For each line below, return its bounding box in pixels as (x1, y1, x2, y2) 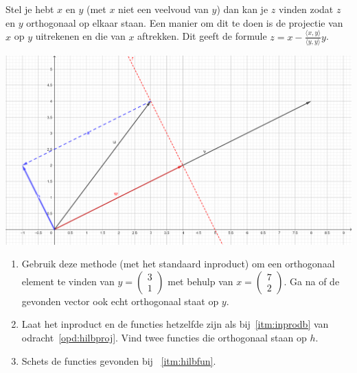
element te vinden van (21, 274, 115, 288)
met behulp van (168, 274, 233, 288)
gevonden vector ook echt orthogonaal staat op (21, 293, 219, 308)
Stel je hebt (5, 2, 54, 16)
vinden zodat (278, 2, 334, 16)
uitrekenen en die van (35, 29, 126, 43)
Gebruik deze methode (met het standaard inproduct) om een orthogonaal (21, 256, 335, 271)
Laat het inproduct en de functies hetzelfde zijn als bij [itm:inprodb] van (21, 317, 329, 331)
